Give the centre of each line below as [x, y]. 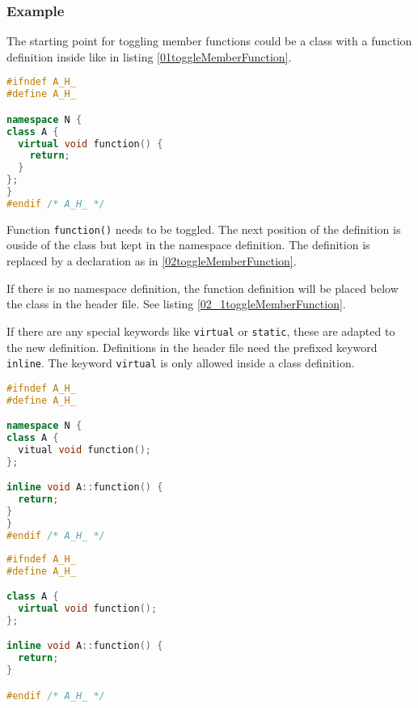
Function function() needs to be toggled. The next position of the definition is [204, 229]
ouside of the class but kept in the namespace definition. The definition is [188, 245]
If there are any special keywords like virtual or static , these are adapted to [201, 331]
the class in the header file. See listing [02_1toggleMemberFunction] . [176, 304]
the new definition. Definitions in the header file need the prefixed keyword [192, 347]
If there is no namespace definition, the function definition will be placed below [203, 288]
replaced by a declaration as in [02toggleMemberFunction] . [152, 261]
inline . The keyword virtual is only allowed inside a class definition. [181, 363]
